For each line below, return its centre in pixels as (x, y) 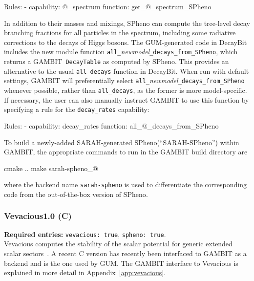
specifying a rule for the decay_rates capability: (77, 109)
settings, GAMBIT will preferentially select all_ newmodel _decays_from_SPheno (124, 80)
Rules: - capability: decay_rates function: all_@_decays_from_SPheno (111, 125)
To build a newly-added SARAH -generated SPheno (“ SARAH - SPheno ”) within (122, 142)
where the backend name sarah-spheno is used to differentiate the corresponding (125, 184)
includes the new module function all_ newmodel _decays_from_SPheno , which (121, 52)
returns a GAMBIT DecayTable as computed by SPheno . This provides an (116, 61)
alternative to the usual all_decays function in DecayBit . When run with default (127, 71)
